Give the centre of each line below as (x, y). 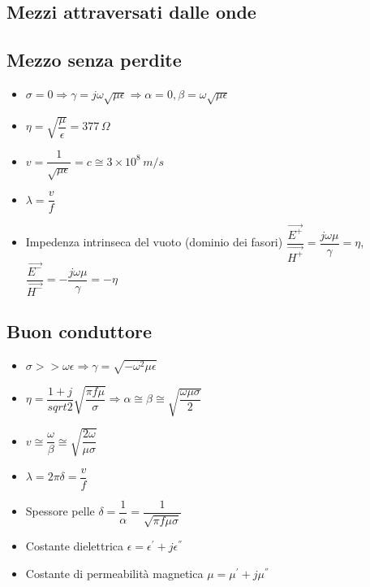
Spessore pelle (60, 511)
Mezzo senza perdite (94, 60)
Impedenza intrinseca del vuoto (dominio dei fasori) (154, 242)
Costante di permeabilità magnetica (114, 574)
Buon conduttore (80, 331)
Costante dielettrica (75, 546)
